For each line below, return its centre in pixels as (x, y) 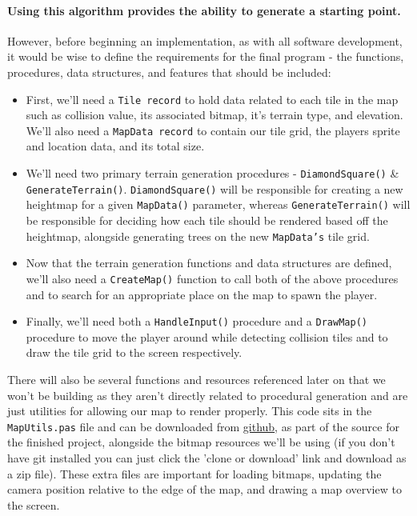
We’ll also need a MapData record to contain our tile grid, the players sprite (213, 130)
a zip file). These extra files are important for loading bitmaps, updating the (194, 473)
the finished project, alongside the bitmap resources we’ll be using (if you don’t (201, 442)
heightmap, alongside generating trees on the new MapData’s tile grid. (198, 236)
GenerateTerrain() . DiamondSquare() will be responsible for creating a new (215, 188)
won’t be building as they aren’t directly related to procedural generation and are (208, 395)
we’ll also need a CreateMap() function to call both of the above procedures (212, 278)
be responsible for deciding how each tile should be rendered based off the (207, 220)
